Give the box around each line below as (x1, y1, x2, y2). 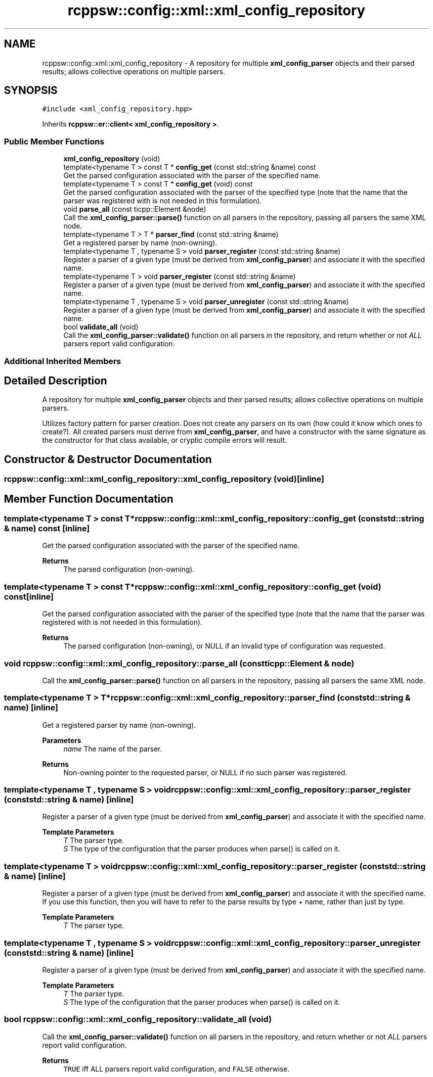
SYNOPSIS (4, 84, 58, 97)
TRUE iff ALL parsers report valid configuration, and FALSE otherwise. (63, 1064, 290, 1073)
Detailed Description (4, 374, 107, 387)
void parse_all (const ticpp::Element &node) (63, 205, 206, 214)
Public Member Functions (4, 136, 104, 146)
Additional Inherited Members (4, 356, 121, 366)
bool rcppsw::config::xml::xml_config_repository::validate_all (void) (4, 1014, 272, 1025)
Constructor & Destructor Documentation (4, 453, 212, 466)
